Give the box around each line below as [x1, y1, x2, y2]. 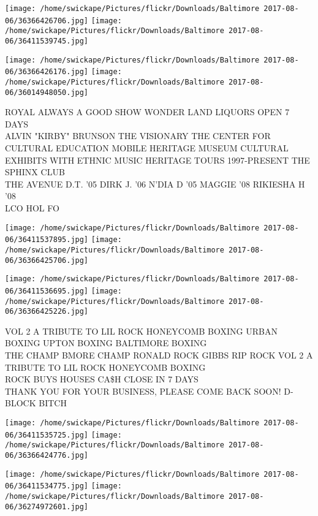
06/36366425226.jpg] [5, 307, 89, 316]
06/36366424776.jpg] [5, 450, 89, 460]
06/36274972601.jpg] [5, 502, 89, 511]
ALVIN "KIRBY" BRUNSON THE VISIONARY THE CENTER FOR [5, 129, 271, 142]
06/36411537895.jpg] [5, 235, 89, 245]
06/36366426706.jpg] [5, 16, 89, 25]
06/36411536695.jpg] [5, 286, 89, 295]
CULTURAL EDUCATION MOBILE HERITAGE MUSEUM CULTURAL [5, 142, 289, 154]
